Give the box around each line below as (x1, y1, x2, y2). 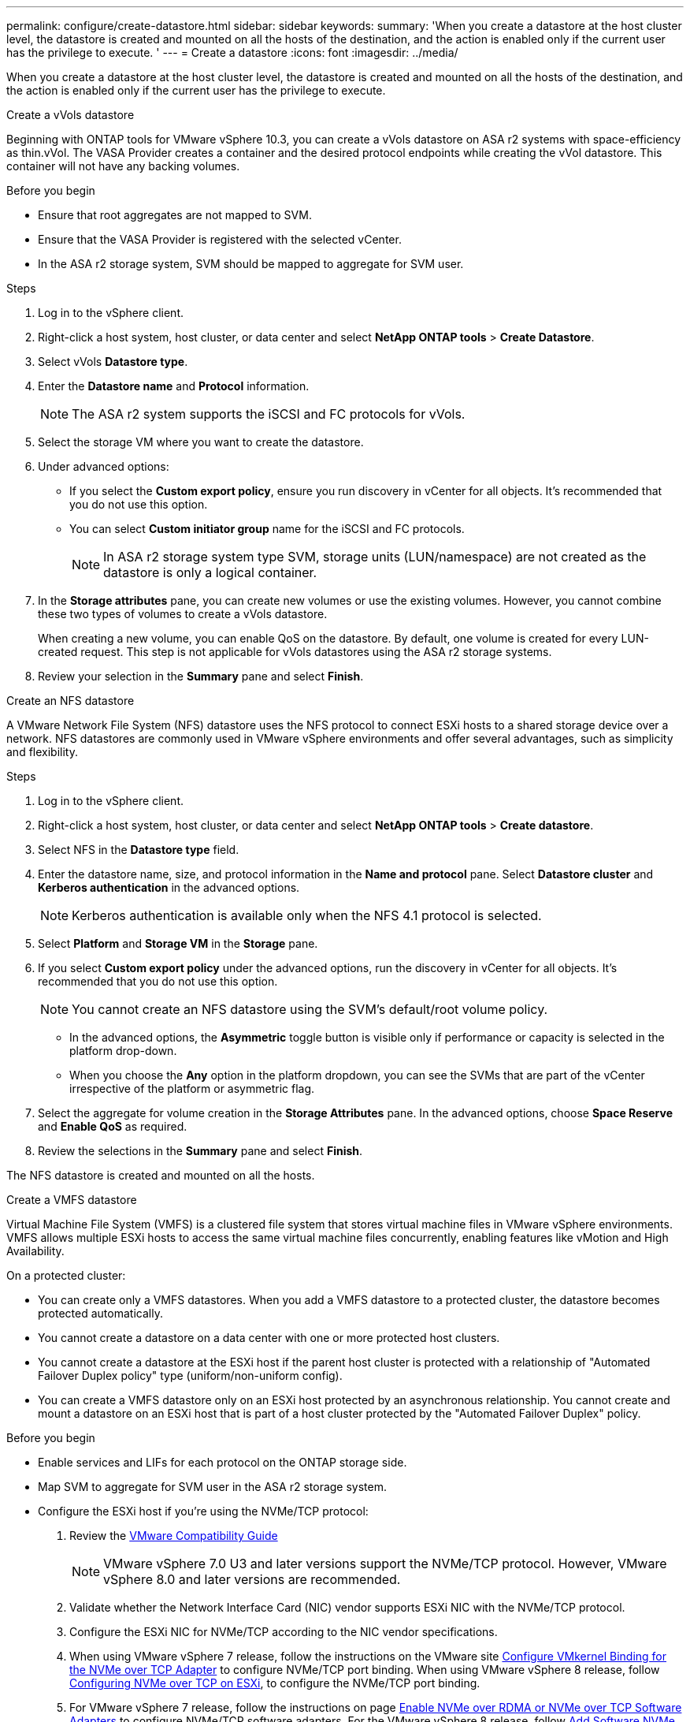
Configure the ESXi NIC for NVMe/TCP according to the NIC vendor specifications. (69, 1625, 498, 1638)
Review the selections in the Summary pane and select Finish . (38, 1144, 363, 1157)
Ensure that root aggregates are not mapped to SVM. (38, 208, 312, 222)
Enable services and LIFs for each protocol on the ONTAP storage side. (38, 1455, 407, 1469)
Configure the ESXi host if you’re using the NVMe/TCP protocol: (38, 1504, 369, 1518)
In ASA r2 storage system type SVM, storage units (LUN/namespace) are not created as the (103, 549, 647, 565)
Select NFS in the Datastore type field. (38, 843, 239, 856)
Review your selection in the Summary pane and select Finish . (38, 669, 364, 683)
